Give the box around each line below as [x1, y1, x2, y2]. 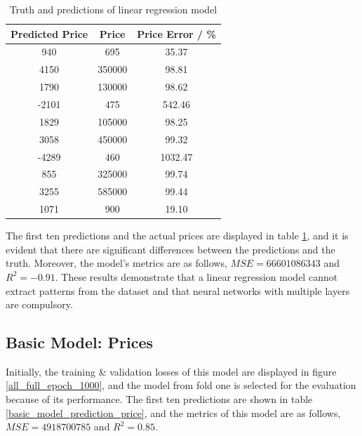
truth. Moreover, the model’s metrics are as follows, [6, 256, 227, 270]
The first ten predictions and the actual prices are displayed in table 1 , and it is [6, 228, 349, 243]
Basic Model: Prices [6, 331, 154, 353]
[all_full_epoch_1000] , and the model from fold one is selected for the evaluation [6, 378, 356, 392]
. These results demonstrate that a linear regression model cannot [55, 269, 338, 284]
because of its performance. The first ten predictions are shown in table [6, 392, 313, 407]
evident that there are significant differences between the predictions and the [6, 242, 335, 256]
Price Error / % [137, 26, 216, 41]
